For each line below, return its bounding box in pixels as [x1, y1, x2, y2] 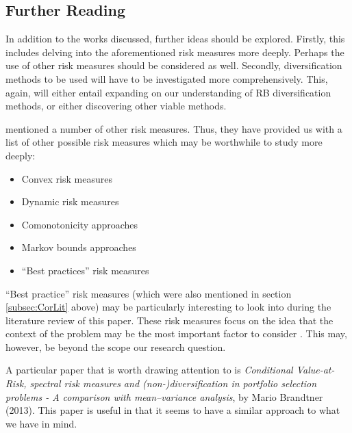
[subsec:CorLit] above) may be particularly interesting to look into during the [5, 300, 331, 314]
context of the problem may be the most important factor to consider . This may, [5, 326, 347, 341]
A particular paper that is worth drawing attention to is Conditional [5, 363, 293, 377]
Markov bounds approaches [21, 240, 136, 254]
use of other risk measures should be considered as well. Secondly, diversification [5, 58, 342, 73]
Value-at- [296, 363, 335, 377]
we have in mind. [5, 416, 77, 430]
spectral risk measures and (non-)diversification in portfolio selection [29, 376, 317, 391]
